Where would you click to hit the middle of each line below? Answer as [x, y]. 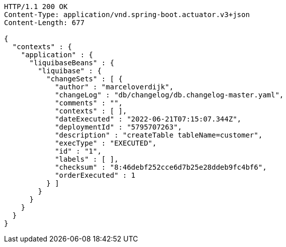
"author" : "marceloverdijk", [114, 87]
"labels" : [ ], [87, 159]
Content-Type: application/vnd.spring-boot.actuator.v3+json [127, 15]
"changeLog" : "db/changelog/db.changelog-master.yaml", [169, 95]
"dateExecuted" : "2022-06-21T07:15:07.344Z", [148, 119]
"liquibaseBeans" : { [72, 63]
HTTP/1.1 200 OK [36, 7]
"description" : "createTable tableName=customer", [159, 135]
